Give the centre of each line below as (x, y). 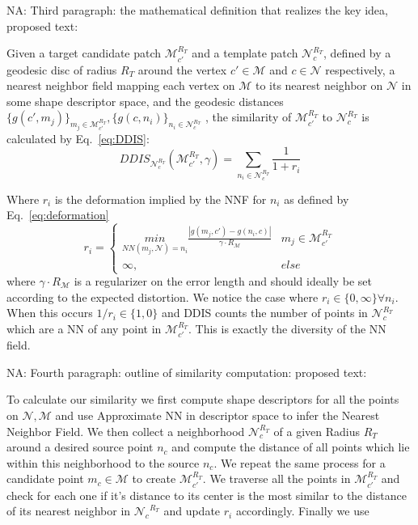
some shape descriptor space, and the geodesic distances (145, 101)
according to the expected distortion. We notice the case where (163, 296)
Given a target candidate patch (84, 53)
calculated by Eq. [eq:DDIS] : (78, 138)
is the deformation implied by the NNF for (160, 199)
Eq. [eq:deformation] (58, 215)
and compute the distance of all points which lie (291, 447)
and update (192, 511)
